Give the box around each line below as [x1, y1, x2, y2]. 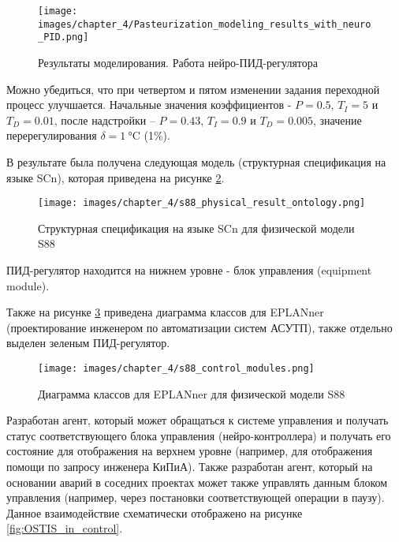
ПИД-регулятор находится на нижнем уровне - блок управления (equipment [6, 261, 372, 278]
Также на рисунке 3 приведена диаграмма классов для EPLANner [6, 304, 324, 320]
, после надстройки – [54, 111, 155, 128]
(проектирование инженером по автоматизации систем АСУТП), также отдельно [6, 319, 393, 335]
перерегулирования [6, 127, 97, 144]
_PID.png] [38, 32, 89, 43]
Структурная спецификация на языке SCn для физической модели [38, 219, 355, 236]
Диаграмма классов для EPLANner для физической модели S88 [38, 385, 345, 402]
